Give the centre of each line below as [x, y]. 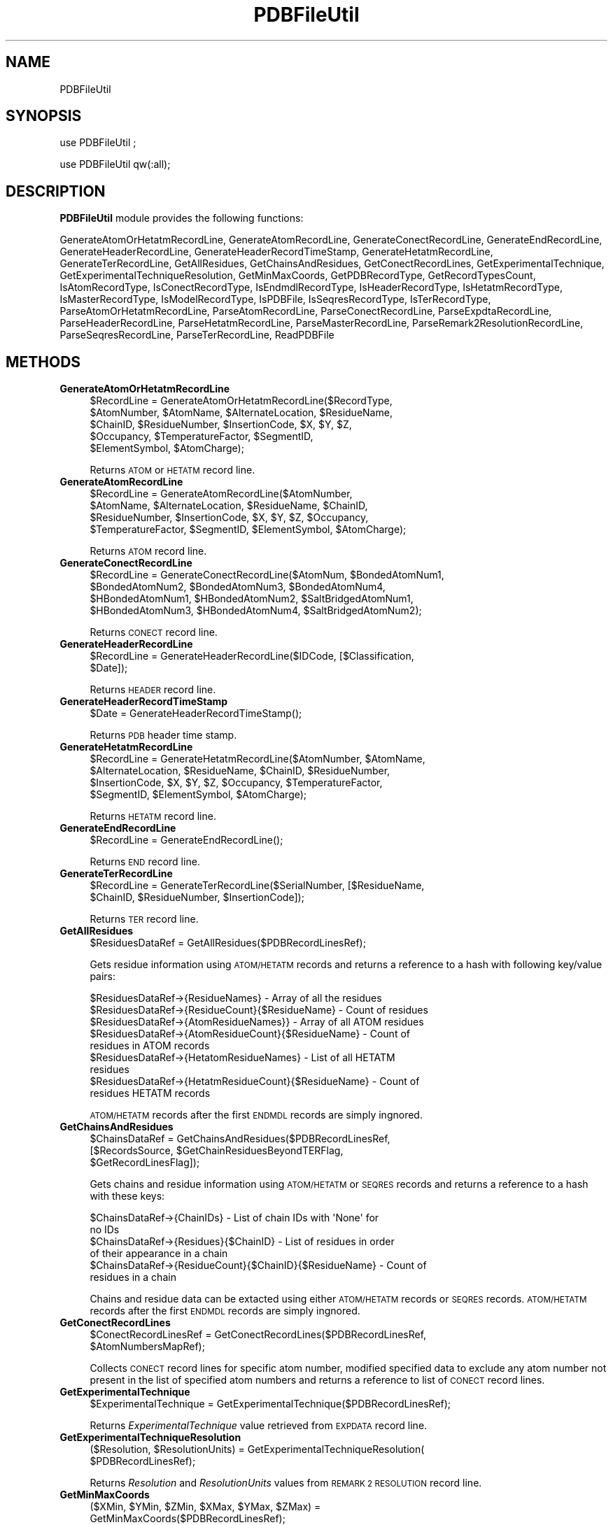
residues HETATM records [150, 1093]
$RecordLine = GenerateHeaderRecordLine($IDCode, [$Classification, [252, 656]
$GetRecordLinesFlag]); [145, 1163]
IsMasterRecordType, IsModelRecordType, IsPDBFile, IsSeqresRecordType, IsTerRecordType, [275, 299]
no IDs [105, 1230]
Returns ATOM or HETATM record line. [172, 470]
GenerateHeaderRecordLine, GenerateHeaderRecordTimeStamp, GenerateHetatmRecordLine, [276, 252]
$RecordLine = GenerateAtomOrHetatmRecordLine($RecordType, [241, 401]
